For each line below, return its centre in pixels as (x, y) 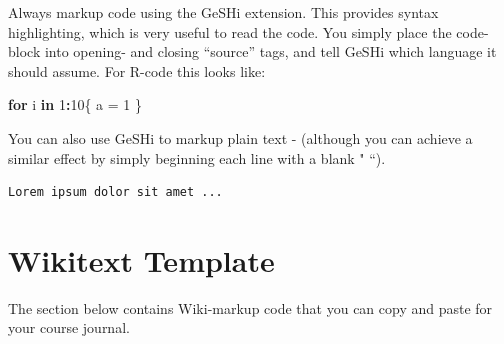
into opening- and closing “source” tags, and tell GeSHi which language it (270, 51)
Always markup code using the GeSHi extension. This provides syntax (223, 12)
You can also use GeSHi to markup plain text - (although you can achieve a (240, 137)
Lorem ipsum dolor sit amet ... (115, 192)
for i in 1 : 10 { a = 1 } (75, 104)
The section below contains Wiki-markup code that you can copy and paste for (250, 307)
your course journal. (69, 327)
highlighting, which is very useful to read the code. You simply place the (230, 31)
